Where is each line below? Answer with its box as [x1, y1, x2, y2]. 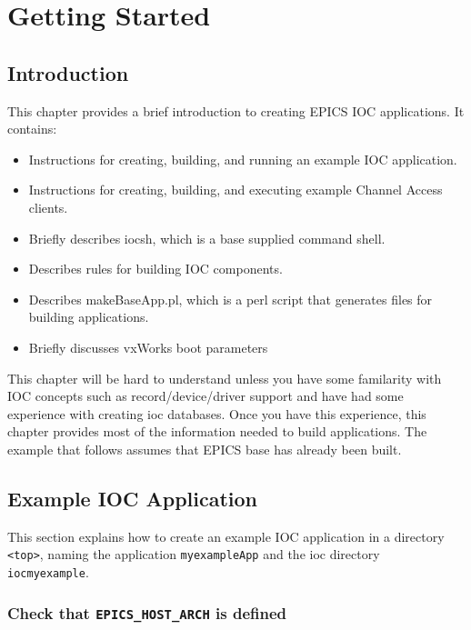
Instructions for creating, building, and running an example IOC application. [28, 149, 457, 168]
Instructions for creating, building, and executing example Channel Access [28, 180, 443, 199]
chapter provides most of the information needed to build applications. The [7, 422, 427, 441]
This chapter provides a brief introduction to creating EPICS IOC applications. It [7, 101, 465, 120]
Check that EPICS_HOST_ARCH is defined [7, 601, 287, 624]
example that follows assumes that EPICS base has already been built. [7, 439, 402, 458]
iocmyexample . [7, 562, 89, 581]
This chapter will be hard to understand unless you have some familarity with [7, 368, 442, 387]
